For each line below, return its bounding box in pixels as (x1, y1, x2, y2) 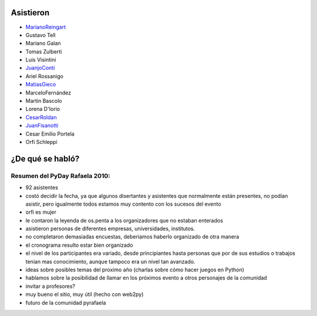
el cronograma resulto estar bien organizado (25, 241, 133, 248)
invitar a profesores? (25, 283, 76, 290)
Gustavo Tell (25, 31, 56, 38)
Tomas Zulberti (25, 48, 62, 55)
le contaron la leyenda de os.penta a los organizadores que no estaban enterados (25, 217, 223, 224)
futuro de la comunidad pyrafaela (25, 299, 106, 306)
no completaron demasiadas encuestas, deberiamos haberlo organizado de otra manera (25, 233, 240, 240)
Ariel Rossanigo (25, 72, 64, 79)
